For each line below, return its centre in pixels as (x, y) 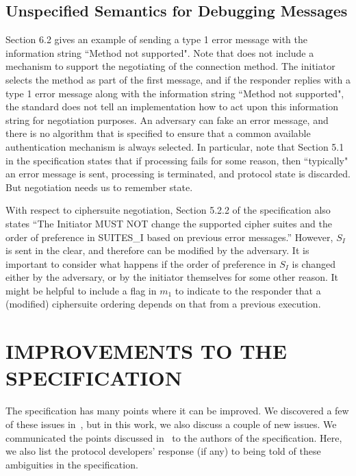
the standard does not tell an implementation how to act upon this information (172, 107)
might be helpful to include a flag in (81, 290)
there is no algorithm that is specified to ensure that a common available (158, 133)
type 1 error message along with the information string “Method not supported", (175, 93)
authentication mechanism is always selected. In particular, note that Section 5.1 (175, 146)
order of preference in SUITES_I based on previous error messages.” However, (169, 237)
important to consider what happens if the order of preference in (141, 263)
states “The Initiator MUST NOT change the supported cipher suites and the (169, 223)
